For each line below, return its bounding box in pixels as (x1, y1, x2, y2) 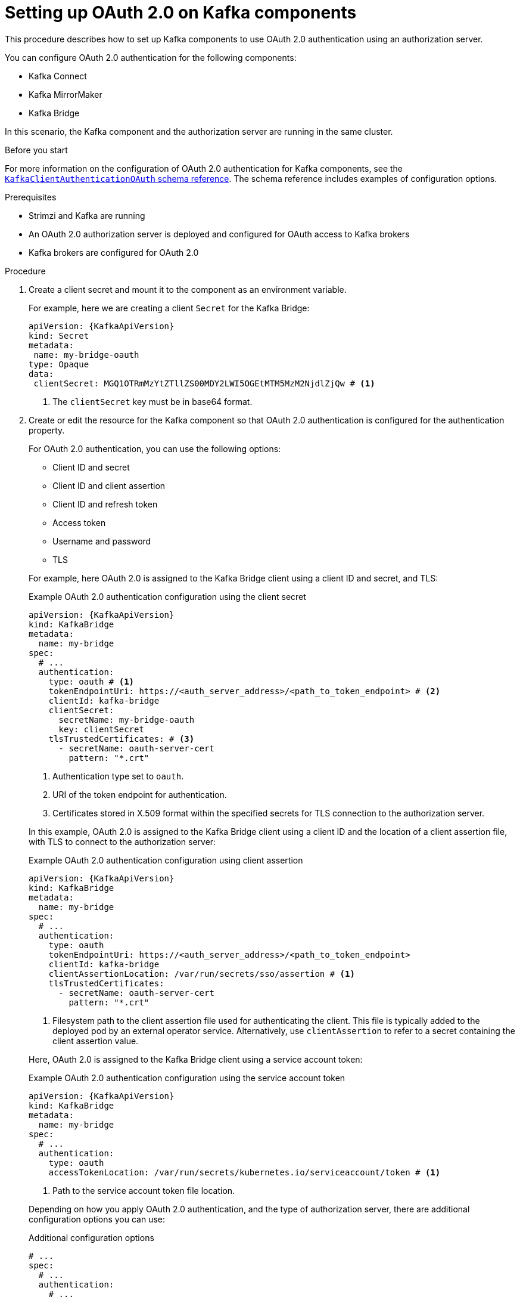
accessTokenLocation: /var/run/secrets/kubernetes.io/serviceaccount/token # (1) (48, 1167, 441, 1177)
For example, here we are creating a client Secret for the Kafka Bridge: (29, 302, 310, 313)
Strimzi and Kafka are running (29, 210, 145, 221)
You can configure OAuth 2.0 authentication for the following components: (5, 52, 297, 63)
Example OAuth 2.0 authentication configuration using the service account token (29, 1072, 345, 1083)
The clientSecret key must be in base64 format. (52, 396, 253, 407)
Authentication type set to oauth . (52, 770, 184, 781)
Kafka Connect (29, 70, 87, 81)
